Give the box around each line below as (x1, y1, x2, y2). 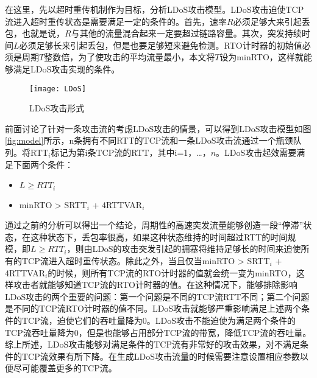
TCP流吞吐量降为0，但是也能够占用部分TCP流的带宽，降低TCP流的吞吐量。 (5, 326, 312, 338)
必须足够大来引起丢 (233, 15, 310, 27)
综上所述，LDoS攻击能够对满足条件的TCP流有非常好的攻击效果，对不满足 (5, 338, 300, 351)
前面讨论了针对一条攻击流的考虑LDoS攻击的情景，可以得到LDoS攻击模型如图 (5, 122, 312, 135)
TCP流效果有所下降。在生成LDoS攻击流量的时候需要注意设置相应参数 (21, 349, 300, 362)
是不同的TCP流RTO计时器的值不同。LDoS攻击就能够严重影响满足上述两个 (5, 302, 302, 315)
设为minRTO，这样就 (219, 51, 304, 63)
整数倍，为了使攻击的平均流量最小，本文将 (44, 51, 215, 63)
